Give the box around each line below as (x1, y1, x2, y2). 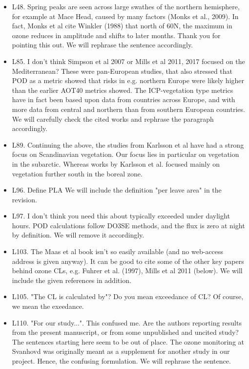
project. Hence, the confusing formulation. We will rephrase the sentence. (12, 356, 231, 366)
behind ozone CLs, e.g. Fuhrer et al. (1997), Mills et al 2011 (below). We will (12, 265, 243, 276)
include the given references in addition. (12, 275, 131, 285)
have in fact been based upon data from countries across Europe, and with (12, 94, 235, 105)
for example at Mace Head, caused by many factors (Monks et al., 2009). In (12, 11, 239, 21)
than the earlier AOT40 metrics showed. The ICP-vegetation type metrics (12, 85, 233, 95)
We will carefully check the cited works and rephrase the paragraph (12, 113, 214, 124)
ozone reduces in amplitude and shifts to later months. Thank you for (12, 30, 221, 40)
